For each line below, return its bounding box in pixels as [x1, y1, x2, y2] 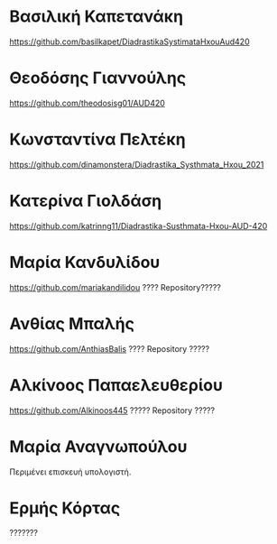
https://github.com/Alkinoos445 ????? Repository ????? [9, 404, 215, 416]
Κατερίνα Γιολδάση [9, 191, 162, 211]
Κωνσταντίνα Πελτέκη [9, 129, 187, 150]
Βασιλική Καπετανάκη [9, 6, 183, 27]
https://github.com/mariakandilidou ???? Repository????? [9, 281, 221, 292]
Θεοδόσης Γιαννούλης [9, 68, 187, 88]
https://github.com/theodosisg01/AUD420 [9, 97, 165, 108]
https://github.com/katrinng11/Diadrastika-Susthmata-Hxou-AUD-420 [9, 220, 268, 231]
